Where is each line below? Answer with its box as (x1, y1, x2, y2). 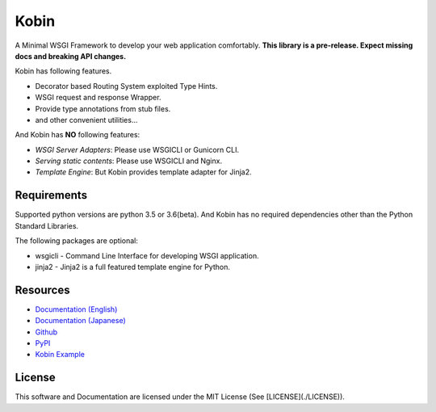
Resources (15, 283, 70, 296)
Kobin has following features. (15, 66, 112, 76)
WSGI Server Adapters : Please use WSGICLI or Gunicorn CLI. (35, 145, 240, 154)
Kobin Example (35, 350, 85, 359)
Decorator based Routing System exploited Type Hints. (35, 81, 218, 90)
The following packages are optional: (15, 236, 139, 246)
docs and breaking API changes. (15, 51, 127, 61)
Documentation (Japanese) (35, 316, 127, 326)
